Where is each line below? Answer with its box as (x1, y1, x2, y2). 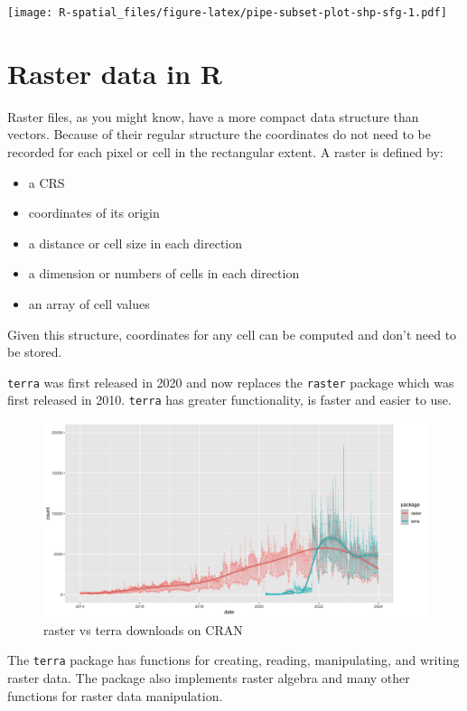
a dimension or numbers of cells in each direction (28, 264, 300, 283)
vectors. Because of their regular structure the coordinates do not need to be (7, 125, 431, 144)
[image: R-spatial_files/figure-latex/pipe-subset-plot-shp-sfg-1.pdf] (7, 6, 447, 19)
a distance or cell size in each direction (28, 233, 243, 252)
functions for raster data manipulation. (7, 686, 223, 705)
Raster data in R (7, 54, 222, 91)
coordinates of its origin (28, 203, 160, 222)
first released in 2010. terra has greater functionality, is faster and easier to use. (7, 390, 452, 409)
